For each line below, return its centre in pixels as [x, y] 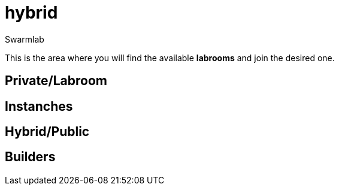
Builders [30, 157]
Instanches [39, 106]
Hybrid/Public [47, 132]
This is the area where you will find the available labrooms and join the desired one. [170, 58]
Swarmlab [25, 39]
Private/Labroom [56, 81]
